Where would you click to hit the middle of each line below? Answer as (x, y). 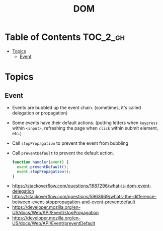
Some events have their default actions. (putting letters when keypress (85, 123)
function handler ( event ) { (40, 162)
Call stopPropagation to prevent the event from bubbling (70, 143)
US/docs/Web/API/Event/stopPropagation (55, 213)
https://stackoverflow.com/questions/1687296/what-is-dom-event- (82, 186)
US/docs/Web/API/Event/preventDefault (54, 223)
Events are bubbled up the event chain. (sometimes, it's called (76, 107)
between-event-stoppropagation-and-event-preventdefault (73, 202)
